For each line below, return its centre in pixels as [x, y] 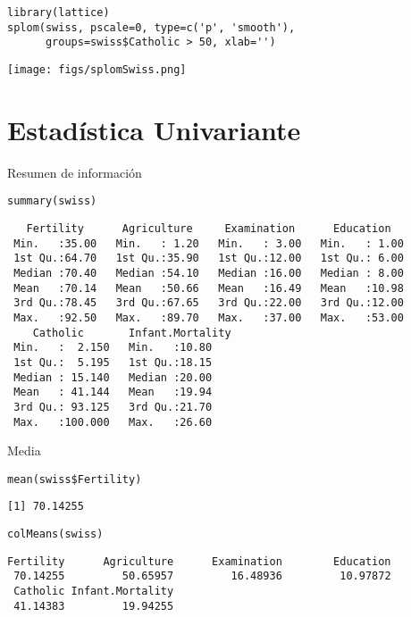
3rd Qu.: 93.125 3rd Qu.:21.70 [113, 407]
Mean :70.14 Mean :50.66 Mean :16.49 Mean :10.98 [209, 288]
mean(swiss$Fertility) [75, 479]
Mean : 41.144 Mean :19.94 [113, 392]
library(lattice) [59, 13]
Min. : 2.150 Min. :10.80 [113, 348]
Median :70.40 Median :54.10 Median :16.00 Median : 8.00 [209, 273]
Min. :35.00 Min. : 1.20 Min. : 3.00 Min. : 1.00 [209, 243]
